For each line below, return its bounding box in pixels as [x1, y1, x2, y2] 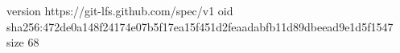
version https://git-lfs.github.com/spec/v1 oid [6, 2, 233, 18]
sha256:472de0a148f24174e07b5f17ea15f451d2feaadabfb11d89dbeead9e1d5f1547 [6, 18, 394, 35]
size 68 [6, 34, 39, 51]
